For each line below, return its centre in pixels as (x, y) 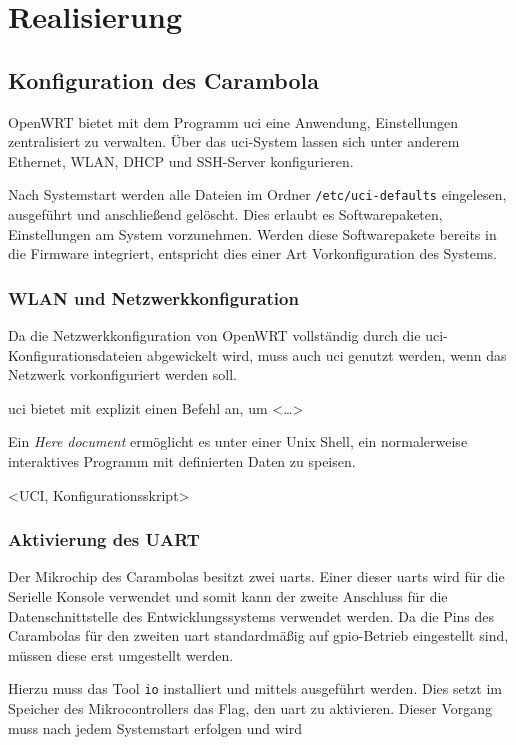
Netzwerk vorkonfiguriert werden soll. (122, 374)
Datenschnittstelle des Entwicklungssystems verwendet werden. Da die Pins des (251, 615)
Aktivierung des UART (104, 539)
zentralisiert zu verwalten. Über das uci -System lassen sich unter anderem (234, 141)
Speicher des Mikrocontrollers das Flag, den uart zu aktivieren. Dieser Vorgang (250, 708)
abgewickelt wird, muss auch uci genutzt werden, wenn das (326, 354)
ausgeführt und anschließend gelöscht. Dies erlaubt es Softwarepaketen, (225, 214)
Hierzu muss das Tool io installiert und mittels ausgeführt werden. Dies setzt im (255, 688)
